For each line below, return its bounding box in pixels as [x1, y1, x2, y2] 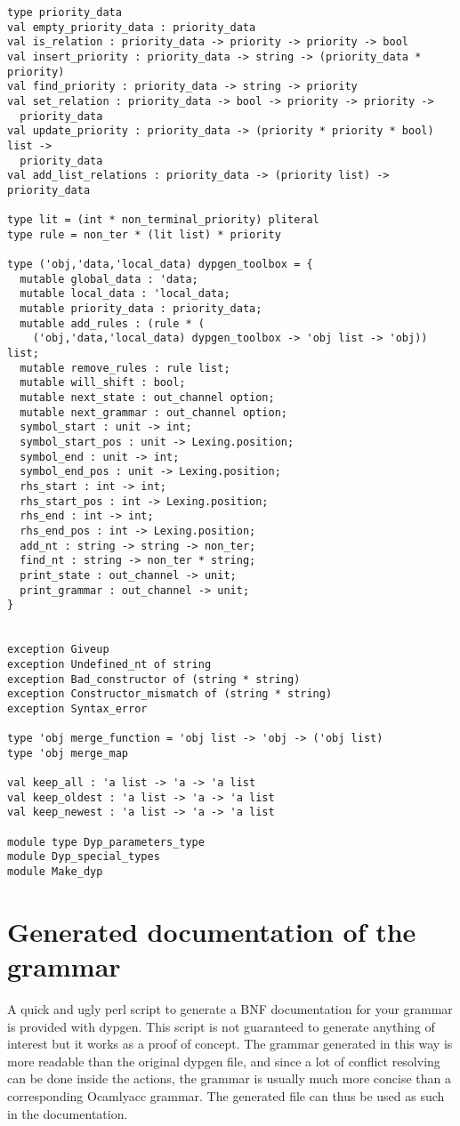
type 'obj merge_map [7, 746, 129, 760]
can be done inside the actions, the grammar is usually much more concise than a [7, 1069, 452, 1088]
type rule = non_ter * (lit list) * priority [7, 228, 281, 241]
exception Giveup [7, 643, 109, 656]
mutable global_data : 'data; [20, 272, 198, 286]
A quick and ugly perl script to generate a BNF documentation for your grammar [7, 1000, 453, 1018]
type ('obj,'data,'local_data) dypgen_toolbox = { [7, 258, 313, 271]
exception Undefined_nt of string [7, 657, 212, 671]
